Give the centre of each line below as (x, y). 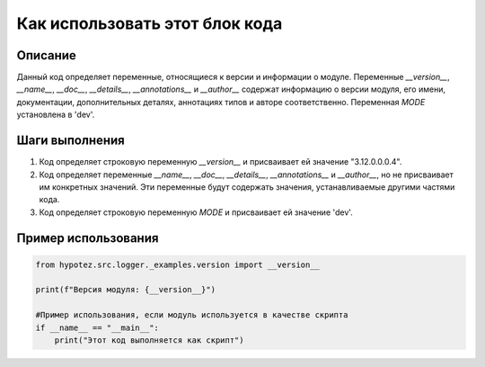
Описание (46, 55)
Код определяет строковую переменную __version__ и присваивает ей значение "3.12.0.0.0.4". (220, 162)
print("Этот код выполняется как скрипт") (149, 340)
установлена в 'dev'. (56, 115)
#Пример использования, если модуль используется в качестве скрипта (192, 315)
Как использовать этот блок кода (150, 23)
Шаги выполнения (71, 141)
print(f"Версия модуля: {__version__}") (125, 290)
